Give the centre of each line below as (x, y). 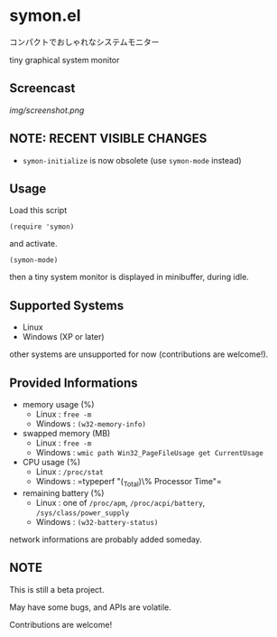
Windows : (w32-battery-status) (97, 521)
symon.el (45, 16)
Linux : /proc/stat (69, 472)
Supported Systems (67, 305)
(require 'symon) (42, 227)
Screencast (42, 88)
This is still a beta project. (57, 589)
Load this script (38, 211)
